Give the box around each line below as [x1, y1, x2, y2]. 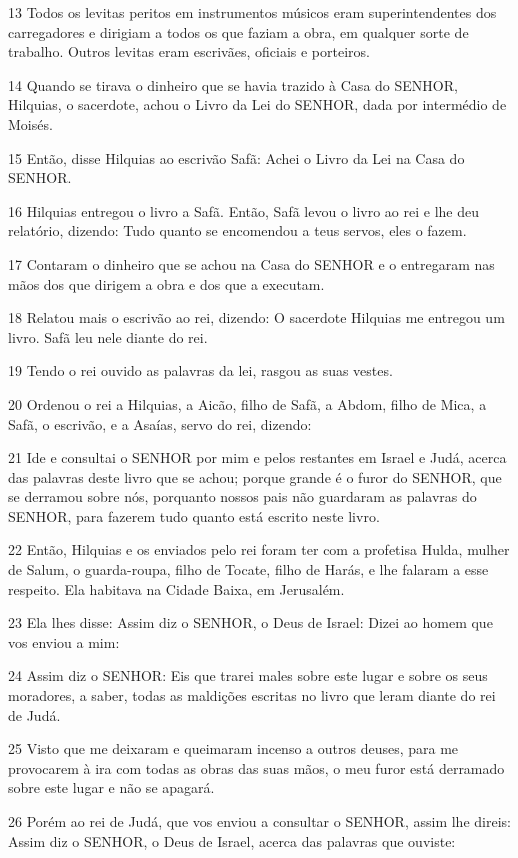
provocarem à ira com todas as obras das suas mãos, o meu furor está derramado [8, 757, 505, 778]
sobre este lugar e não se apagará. [8, 777, 215, 798]
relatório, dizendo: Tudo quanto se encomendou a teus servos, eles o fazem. [8, 220, 467, 241]
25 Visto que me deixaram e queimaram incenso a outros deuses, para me [8, 738, 459, 759]
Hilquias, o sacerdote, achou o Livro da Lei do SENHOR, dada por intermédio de [8, 94, 507, 115]
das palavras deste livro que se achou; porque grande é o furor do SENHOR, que [8, 466, 502, 487]
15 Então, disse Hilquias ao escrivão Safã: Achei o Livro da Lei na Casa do [8, 147, 465, 168]
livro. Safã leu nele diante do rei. [8, 326, 208, 347]
